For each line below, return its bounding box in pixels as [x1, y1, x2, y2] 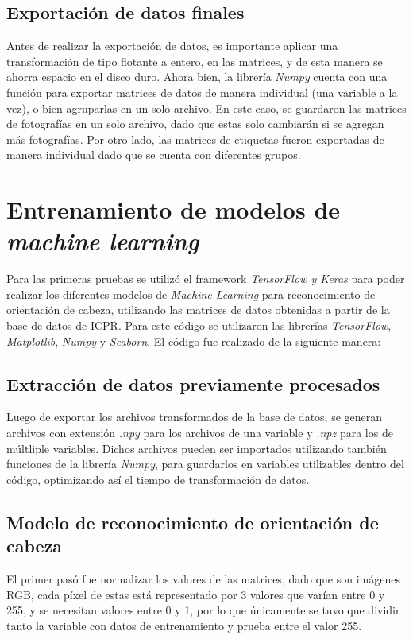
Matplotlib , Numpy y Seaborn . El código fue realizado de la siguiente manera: [6, 332, 381, 349]
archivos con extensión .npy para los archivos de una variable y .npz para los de [6, 424, 393, 441]
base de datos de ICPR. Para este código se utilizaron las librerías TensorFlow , [6, 317, 392, 334]
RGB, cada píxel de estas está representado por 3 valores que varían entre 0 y [6, 586, 385, 602]
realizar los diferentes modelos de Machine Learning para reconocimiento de [6, 285, 376, 302]
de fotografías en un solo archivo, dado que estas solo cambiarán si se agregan [6, 115, 384, 132]
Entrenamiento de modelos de [6, 193, 341, 226]
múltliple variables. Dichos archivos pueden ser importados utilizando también [6, 440, 387, 456]
